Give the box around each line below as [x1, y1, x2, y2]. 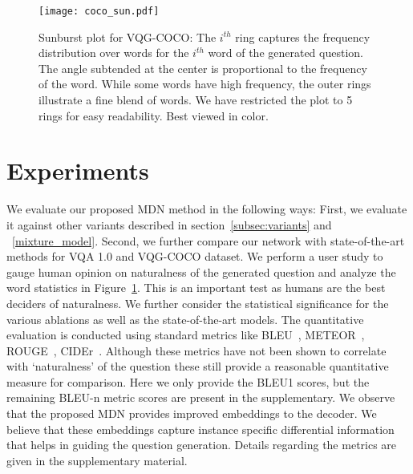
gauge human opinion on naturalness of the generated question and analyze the [6, 263, 396, 280]
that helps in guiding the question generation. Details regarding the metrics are [6, 436, 397, 453]
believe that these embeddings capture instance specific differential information [6, 420, 395, 437]
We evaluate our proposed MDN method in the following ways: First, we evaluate [6, 201, 407, 217]
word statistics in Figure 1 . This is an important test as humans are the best [6, 279, 386, 296]
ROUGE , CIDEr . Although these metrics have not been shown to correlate [6, 342, 387, 359]
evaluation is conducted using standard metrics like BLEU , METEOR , [6, 326, 365, 343]
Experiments [6, 154, 149, 187]
